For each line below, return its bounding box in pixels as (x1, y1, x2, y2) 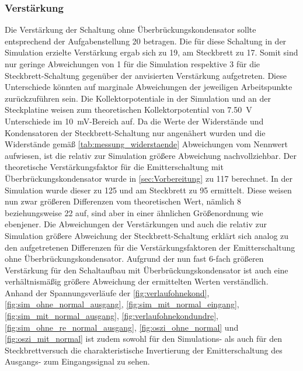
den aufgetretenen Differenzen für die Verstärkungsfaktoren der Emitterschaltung (5, 241, 295, 253)
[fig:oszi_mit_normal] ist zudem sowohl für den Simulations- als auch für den (5, 332, 282, 345)
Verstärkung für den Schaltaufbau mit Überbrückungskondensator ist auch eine (5, 263, 288, 276)
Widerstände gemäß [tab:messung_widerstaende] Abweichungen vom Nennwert (5, 138, 288, 150)
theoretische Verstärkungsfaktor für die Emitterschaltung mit (5, 161, 224, 173)
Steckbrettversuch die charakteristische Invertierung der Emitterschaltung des (5, 344, 283, 356)
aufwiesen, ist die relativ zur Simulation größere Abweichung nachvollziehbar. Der (5, 149, 297, 161)
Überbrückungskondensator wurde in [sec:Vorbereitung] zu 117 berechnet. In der (5, 172, 292, 184)
